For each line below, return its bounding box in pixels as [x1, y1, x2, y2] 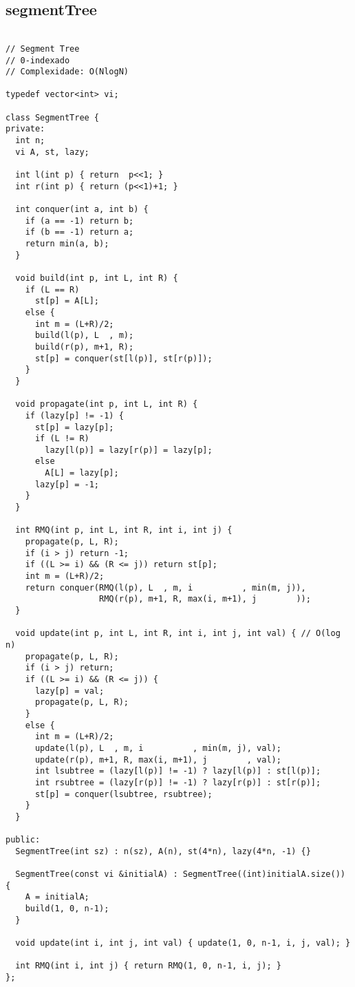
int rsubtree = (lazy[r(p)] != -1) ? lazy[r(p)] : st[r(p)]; [34, 777, 321, 787]
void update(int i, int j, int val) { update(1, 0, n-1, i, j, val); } [15, 938, 351, 948]
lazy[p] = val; [34, 686, 105, 696]
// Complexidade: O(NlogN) [6, 67, 129, 77]
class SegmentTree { [6, 112, 100, 123]
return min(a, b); [25, 239, 109, 249]
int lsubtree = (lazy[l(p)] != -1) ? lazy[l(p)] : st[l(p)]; [34, 766, 321, 776]
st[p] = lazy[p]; [34, 422, 114, 432]
